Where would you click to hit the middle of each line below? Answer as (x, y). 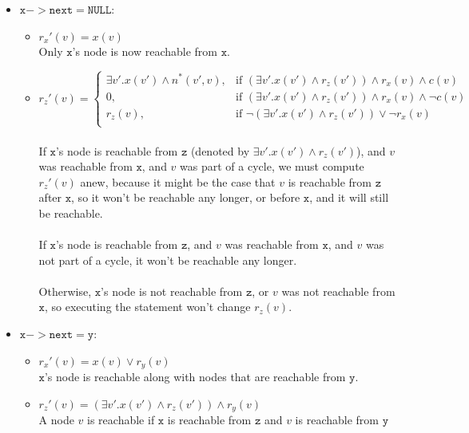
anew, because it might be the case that (178, 181)
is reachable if (121, 420)
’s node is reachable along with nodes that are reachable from (195, 377)
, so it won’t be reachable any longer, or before (186, 197)
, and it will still (349, 197)
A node (56, 420)
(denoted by (220, 150)
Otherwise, (65, 291)
